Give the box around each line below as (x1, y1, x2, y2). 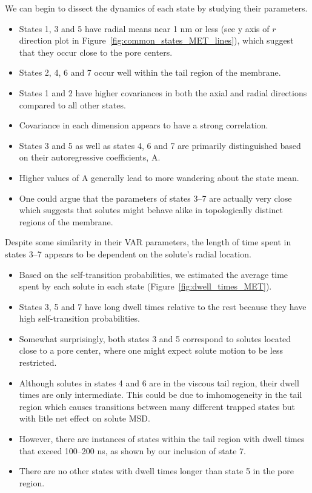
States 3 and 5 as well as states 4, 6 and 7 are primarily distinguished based (19, 139, 301, 151)
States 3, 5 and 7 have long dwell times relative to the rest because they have (19, 300, 307, 313)
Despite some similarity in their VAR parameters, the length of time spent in (5, 236, 291, 248)
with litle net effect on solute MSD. (19, 412, 150, 425)
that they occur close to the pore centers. (19, 45, 173, 58)
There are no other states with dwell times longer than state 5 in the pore (19, 465, 294, 477)
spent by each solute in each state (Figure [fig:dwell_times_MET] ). (19, 280, 272, 293)
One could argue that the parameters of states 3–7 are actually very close (19, 191, 292, 204)
